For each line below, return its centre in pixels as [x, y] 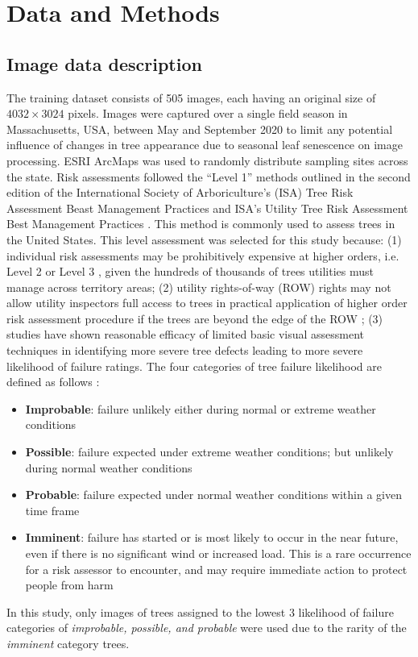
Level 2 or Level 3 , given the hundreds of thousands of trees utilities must [190, 271]
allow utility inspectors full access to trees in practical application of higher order [207, 303]
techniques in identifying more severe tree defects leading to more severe [185, 350]
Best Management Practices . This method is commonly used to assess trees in [201, 224]
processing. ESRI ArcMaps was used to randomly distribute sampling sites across [207, 160]
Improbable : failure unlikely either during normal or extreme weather [201, 408]
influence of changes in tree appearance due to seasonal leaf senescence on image [205, 145]
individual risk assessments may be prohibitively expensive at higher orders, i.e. [203, 255]
